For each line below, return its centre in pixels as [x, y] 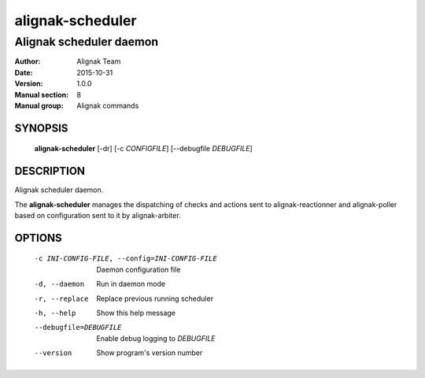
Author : [28, 61]
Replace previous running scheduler [155, 298]
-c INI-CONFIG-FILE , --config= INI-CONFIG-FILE [126, 259]
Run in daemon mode [131, 284]
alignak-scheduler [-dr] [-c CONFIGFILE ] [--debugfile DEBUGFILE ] [144, 149]
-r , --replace [61, 298]
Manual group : [39, 106]
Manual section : [42, 94]
